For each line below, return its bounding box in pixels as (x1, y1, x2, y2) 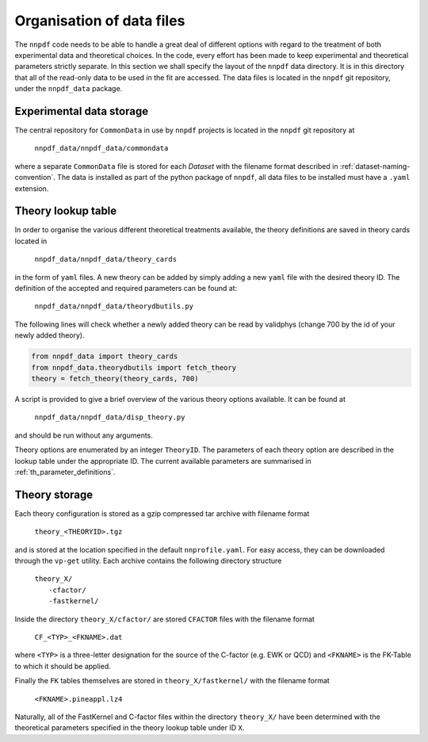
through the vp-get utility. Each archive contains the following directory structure (14, 556, 282, 565)
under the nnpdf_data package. (14, 84, 123, 94)
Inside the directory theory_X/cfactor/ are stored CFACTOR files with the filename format (14, 614, 315, 624)
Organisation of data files (14, 12, 185, 29)
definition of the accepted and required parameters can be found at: (14, 284, 238, 293)
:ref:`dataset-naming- (339, 161, 411, 170)
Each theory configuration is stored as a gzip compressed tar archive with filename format (14, 508, 310, 518)
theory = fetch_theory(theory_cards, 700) (31, 373, 199, 383)
